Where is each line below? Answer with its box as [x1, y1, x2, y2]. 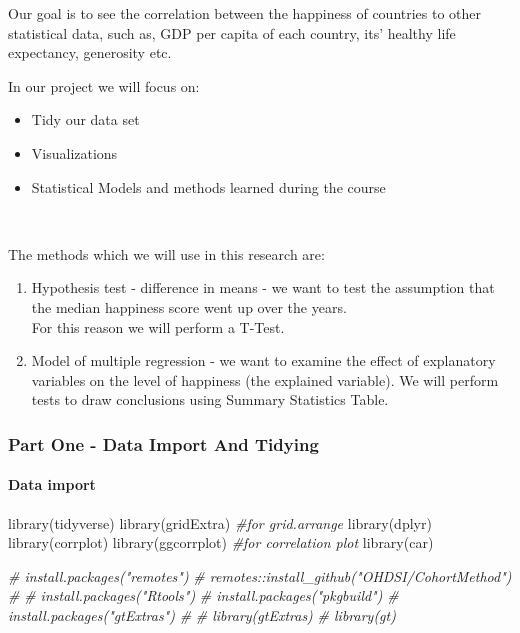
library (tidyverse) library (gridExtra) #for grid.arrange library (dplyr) [8, 512, 432, 533]
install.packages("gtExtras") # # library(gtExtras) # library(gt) [8, 604, 396, 625]
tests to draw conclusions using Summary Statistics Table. [31, 389, 389, 410]
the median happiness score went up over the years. [31, 296, 347, 317]
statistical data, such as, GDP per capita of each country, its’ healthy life [8, 22, 456, 43]
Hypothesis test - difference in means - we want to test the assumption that [31, 277, 495, 298]
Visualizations [31, 142, 118, 163]
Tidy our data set [31, 109, 140, 130]
